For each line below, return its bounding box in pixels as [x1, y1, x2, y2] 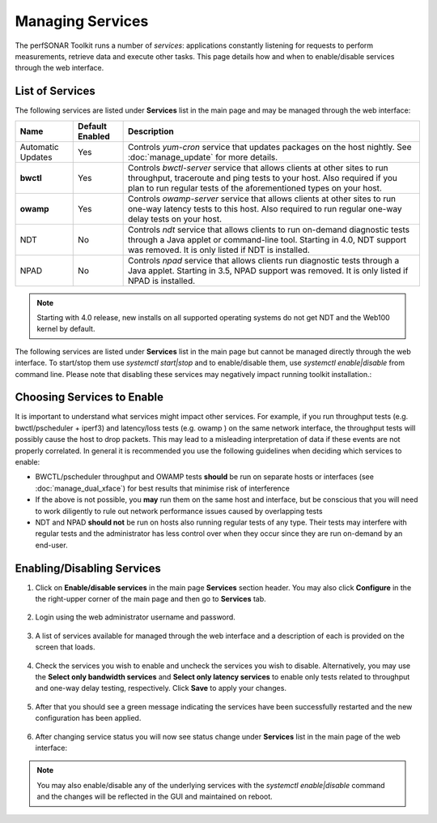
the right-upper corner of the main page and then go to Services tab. [35, 594, 266, 604]
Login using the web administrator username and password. [35, 612, 236, 622]
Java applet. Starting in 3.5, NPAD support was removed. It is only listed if [127, 264, 409, 276]
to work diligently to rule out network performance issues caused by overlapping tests [35, 506, 323, 516]
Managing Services [15, 12, 149, 30]
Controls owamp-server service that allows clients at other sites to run [127, 193, 397, 204]
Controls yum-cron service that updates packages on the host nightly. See [127, 141, 412, 152]
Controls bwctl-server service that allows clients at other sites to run [127, 162, 388, 174]
